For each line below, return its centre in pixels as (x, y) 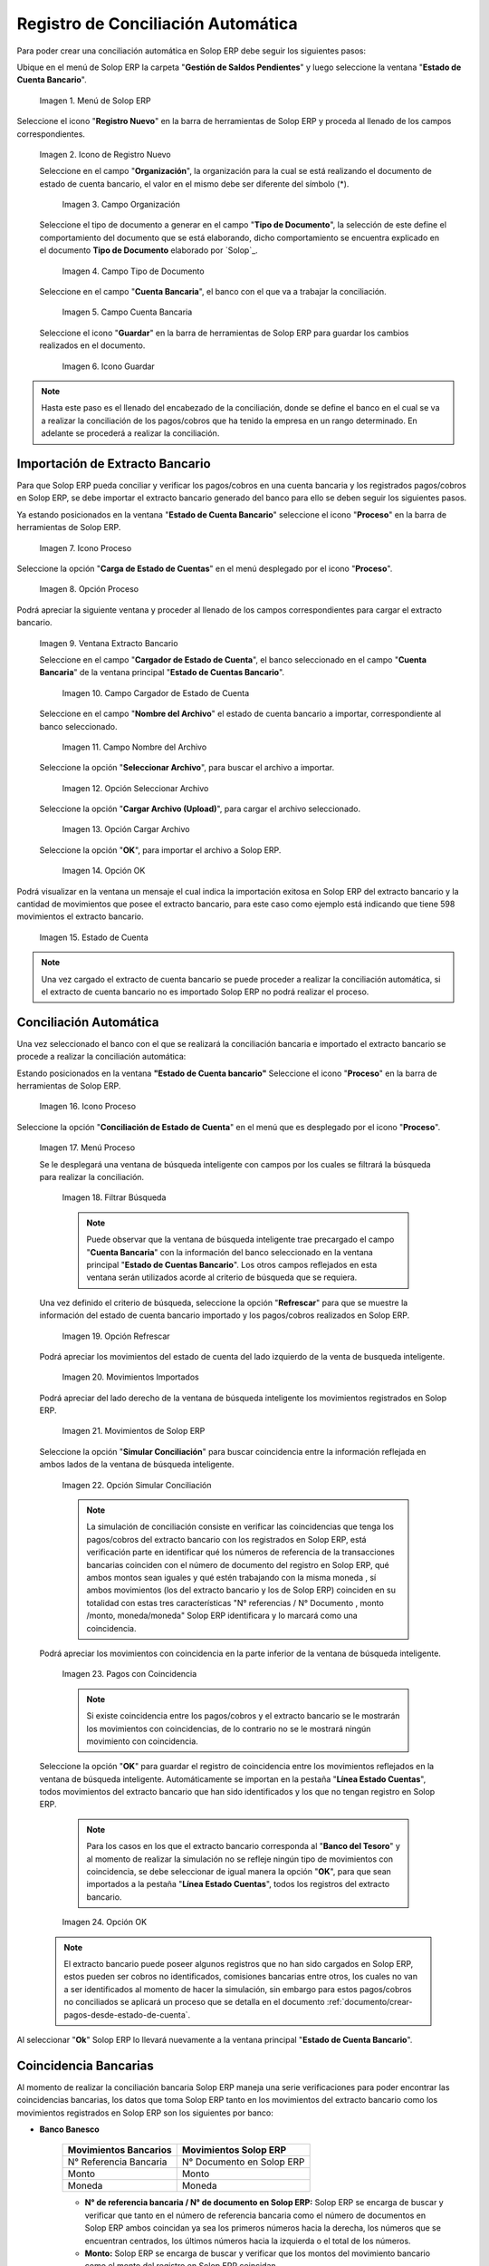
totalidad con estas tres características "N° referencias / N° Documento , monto (235, 1603)
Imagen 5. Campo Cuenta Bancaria (127, 312)
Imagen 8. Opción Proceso (89, 589)
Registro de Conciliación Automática (157, 24)
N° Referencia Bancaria (117, 2162)
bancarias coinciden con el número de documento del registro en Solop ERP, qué (238, 1564)
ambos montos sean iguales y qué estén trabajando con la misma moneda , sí (231, 1578)
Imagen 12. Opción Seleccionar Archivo (135, 788)
